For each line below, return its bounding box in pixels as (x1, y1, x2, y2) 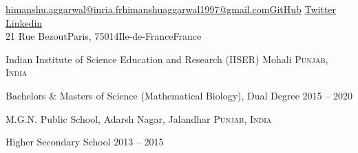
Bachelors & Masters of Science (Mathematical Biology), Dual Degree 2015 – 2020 (6, 88, 352, 102)
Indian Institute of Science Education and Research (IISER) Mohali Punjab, (6, 51, 328, 66)
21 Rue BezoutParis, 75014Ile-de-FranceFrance (6, 29, 202, 43)
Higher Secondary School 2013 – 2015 (6, 134, 164, 149)
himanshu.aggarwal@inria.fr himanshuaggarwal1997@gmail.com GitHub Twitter (6, 2, 337, 16)
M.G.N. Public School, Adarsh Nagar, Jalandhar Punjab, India (6, 111, 272, 126)
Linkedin (6, 15, 43, 30)
